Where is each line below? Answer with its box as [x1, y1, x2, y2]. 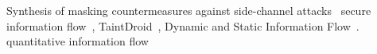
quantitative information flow [6, 33, 149, 49]
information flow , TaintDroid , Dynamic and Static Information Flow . [6, 17, 360, 34]
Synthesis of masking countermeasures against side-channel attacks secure [6, 2, 371, 18]
